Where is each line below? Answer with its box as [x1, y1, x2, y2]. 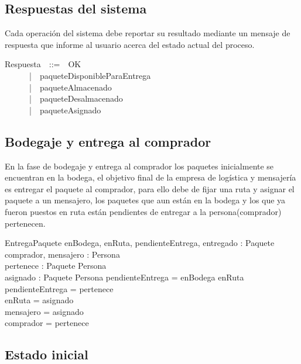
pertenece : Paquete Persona [5, 259, 107, 272]
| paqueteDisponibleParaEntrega [29, 69, 151, 81]
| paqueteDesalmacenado [29, 92, 123, 105]
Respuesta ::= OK [5, 58, 81, 70]
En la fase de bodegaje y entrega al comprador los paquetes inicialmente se [5, 160, 274, 172]
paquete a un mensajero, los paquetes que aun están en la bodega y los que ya [5, 194, 286, 206]
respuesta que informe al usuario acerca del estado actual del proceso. [5, 38, 255, 50]
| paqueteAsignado [29, 103, 101, 116]
